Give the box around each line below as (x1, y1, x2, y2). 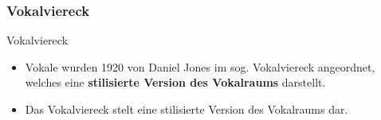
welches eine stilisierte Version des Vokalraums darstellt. (25, 74, 326, 91)
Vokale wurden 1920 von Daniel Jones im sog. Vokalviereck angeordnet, (25, 58, 375, 75)
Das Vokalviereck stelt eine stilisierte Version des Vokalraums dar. (25, 101, 348, 117)
